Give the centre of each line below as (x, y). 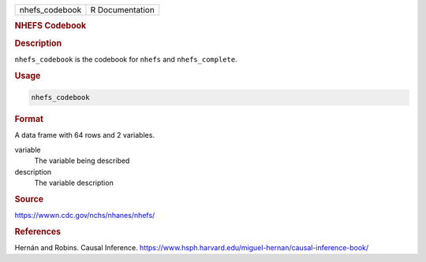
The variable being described (82, 161)
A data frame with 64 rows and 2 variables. (85, 135)
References (38, 231)
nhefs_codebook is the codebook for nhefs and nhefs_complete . (126, 59)
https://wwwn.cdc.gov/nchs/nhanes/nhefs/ (85, 216)
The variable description (74, 183)
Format (29, 120)
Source (29, 199)
